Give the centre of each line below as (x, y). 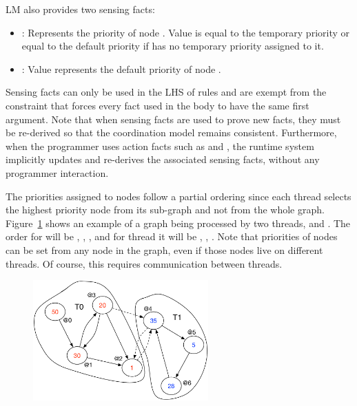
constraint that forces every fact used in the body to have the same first (157, 105)
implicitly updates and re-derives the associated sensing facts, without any (163, 159)
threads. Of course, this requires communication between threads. (144, 263)
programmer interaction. (57, 172)
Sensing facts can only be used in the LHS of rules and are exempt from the (166, 92)
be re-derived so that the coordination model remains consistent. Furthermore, (171, 132)
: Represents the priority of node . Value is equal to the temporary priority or (185, 32)
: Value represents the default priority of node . (121, 68)
